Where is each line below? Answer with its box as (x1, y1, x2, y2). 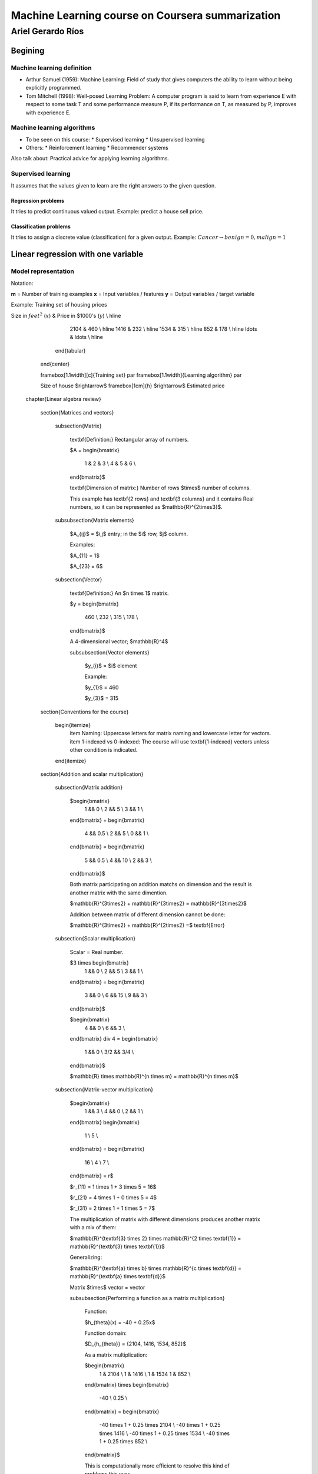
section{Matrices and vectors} (40, 409, 114, 416)
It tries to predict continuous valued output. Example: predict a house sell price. (11, 208, 204, 215)
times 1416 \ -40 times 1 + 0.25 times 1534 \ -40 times (99, 1430, 230, 1437)
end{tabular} (55, 347, 86, 354)
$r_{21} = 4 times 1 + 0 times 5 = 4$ (69, 1194, 157, 1201)
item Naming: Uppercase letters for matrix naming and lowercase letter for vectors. (69, 730, 271, 737)
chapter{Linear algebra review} (25, 396, 101, 403)
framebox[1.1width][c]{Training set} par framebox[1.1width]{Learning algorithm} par (40, 371, 242, 379)
